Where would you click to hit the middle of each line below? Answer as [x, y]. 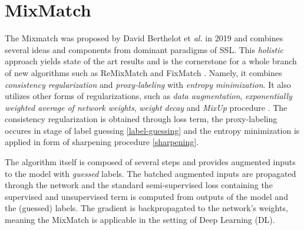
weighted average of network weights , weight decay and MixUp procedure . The [146, 107]
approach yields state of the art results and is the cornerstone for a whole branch [151, 61]
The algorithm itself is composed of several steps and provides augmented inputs [150, 162]
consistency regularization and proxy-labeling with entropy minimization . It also [148, 84]
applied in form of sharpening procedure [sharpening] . [102, 142]
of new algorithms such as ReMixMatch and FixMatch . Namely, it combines [143, 72]
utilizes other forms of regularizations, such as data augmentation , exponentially [148, 96]
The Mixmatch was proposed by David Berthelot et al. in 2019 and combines [144, 38]
